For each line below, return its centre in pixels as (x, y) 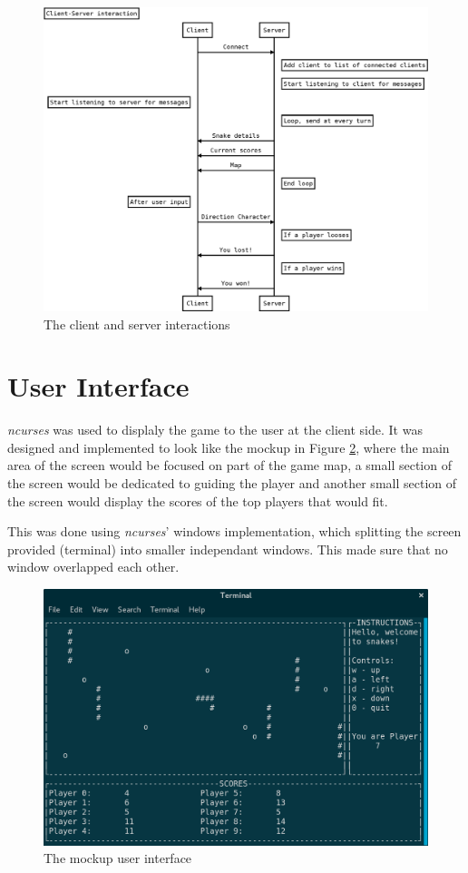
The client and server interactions (137, 324)
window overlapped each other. (93, 567)
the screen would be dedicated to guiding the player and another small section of (232, 483)
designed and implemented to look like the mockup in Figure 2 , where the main (229, 447)
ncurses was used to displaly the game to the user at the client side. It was (215, 430)
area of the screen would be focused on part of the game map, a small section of (229, 465)
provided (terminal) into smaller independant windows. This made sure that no (228, 549)
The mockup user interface (118, 858)
